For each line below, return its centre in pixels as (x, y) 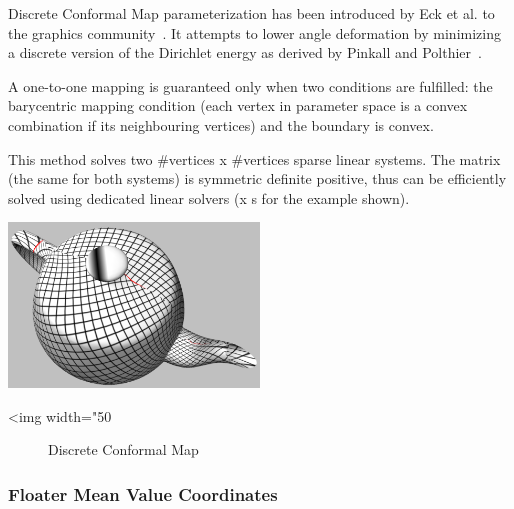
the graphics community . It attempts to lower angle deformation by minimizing (254, 32)
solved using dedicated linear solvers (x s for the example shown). (209, 197)
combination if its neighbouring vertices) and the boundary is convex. (221, 124)
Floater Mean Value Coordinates (143, 493)
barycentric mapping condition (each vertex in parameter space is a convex (238, 105)
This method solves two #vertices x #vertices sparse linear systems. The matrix (254, 158)
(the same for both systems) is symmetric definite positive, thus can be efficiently (257, 178)
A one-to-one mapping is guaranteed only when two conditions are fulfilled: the (250, 85)
